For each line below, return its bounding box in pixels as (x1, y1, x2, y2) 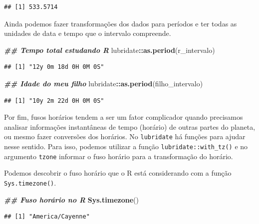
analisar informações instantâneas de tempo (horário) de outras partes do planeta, (4, 121, 256, 132)
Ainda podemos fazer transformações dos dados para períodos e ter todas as (4, 18, 237, 28)
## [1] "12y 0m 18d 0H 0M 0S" (4, 63, 104, 71)
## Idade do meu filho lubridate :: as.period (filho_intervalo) (4, 78, 203, 88)
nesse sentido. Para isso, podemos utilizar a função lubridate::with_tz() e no (4, 141, 248, 151)
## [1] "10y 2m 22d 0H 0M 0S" (4, 97, 104, 104)
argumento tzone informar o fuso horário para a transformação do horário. (4, 151, 233, 161)
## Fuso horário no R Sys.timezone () (4, 194, 139, 205)
